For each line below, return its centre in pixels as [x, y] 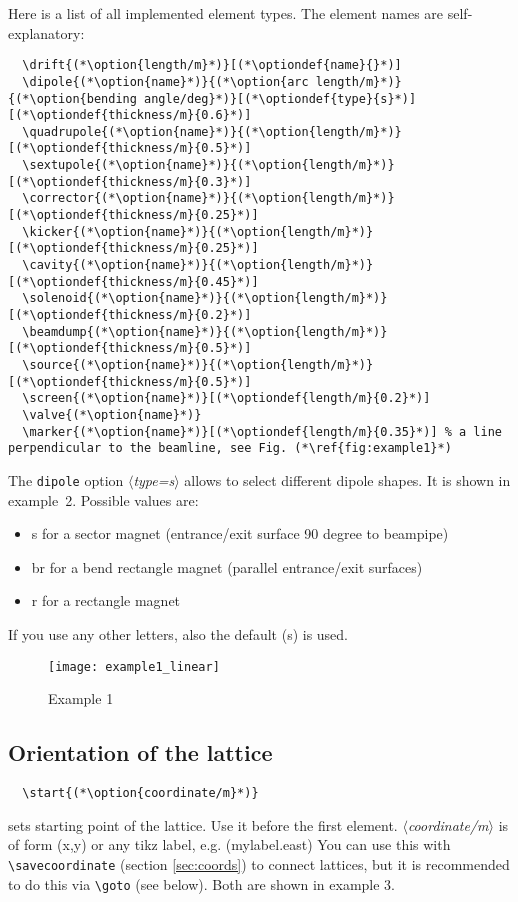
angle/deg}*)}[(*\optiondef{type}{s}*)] [280, 98]
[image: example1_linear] [134, 666]
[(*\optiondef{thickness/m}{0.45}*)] [133, 281]
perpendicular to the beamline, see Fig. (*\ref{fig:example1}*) [230, 448]
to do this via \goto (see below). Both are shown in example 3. [202, 883]
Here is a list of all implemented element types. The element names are [226, 13]
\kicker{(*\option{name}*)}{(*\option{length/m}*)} [198, 231]
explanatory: [46, 32]
